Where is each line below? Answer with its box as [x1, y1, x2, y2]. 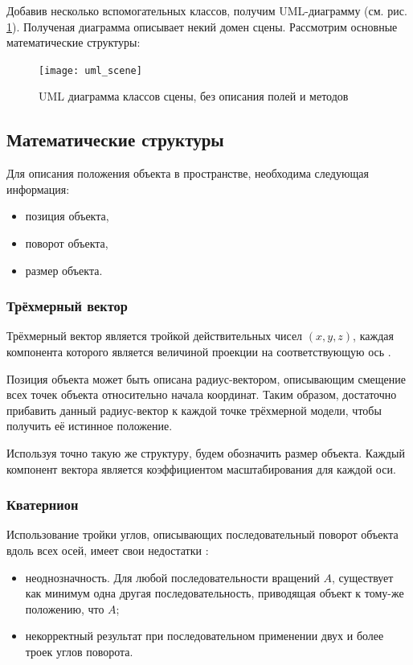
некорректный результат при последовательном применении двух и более [25, 627, 384, 644]
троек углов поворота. [25, 642, 133, 659]
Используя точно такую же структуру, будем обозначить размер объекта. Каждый [6, 444, 405, 461]
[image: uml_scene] [39, 64, 142, 76]
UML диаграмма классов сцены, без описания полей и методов [39, 88, 349, 105]
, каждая [353, 327, 394, 344]
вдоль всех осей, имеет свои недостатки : [6, 541, 209, 558]
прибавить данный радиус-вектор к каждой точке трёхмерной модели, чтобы [6, 401, 382, 418]
